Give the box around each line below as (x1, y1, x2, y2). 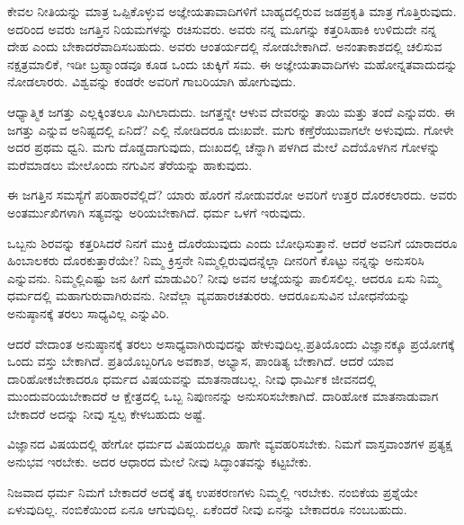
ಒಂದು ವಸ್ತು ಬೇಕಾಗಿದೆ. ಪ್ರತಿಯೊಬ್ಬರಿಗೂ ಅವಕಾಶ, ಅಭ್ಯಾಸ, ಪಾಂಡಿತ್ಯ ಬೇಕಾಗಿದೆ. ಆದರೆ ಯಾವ (7, 351, 394, 370)
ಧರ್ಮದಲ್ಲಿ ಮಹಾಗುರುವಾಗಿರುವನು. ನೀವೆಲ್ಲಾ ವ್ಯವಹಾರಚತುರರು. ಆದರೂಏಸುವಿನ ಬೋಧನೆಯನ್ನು (7, 286, 411, 305)
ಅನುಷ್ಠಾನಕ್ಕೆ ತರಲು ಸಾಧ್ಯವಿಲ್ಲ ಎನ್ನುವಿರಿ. (7, 303, 170, 322)
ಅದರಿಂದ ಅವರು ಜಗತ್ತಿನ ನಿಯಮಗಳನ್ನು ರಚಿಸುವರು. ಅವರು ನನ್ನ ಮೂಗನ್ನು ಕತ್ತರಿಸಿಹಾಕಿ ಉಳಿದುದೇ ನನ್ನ (7, 19, 437, 38)
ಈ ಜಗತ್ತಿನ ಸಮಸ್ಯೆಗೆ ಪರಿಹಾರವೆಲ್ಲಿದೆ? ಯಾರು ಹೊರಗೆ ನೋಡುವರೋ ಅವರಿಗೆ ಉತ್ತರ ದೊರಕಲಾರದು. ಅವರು (7, 185, 458, 204)
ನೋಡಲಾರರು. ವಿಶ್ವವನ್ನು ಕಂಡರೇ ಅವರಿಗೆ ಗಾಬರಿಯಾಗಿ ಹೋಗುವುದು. (7, 72, 297, 91)
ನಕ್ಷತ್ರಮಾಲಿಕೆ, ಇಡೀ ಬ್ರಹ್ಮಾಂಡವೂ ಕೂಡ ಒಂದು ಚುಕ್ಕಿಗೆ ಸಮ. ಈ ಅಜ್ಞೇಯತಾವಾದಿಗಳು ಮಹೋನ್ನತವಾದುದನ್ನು (7, 54, 458, 73)
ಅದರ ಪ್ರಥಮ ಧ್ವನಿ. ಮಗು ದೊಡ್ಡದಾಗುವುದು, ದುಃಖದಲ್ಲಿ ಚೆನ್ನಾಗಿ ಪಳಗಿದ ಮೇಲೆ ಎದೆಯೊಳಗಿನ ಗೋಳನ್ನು (7, 138, 441, 156)
